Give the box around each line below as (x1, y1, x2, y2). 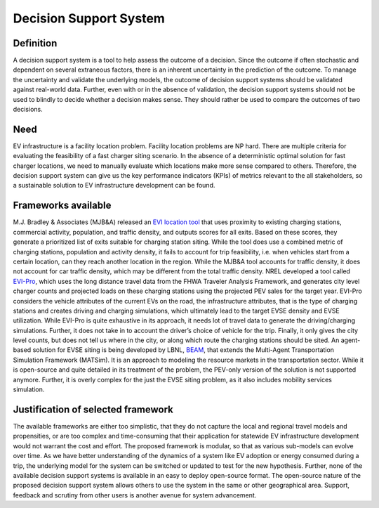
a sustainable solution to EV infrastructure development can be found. (13, 181, 215, 190)
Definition (13, 37, 58, 49)
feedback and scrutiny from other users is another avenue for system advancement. (13, 490, 257, 499)
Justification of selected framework (13, 403, 173, 415)
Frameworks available (13, 200, 112, 211)
